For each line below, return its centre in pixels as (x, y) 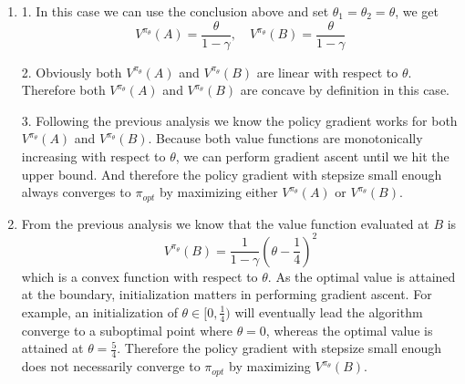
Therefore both (63, 90)
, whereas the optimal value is (349, 330)
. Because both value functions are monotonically (285, 138)
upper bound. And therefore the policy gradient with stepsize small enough (232, 174)
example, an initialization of (99, 311)
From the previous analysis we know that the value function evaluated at (225, 223)
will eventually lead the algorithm (329, 311)
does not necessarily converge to (111, 366)
